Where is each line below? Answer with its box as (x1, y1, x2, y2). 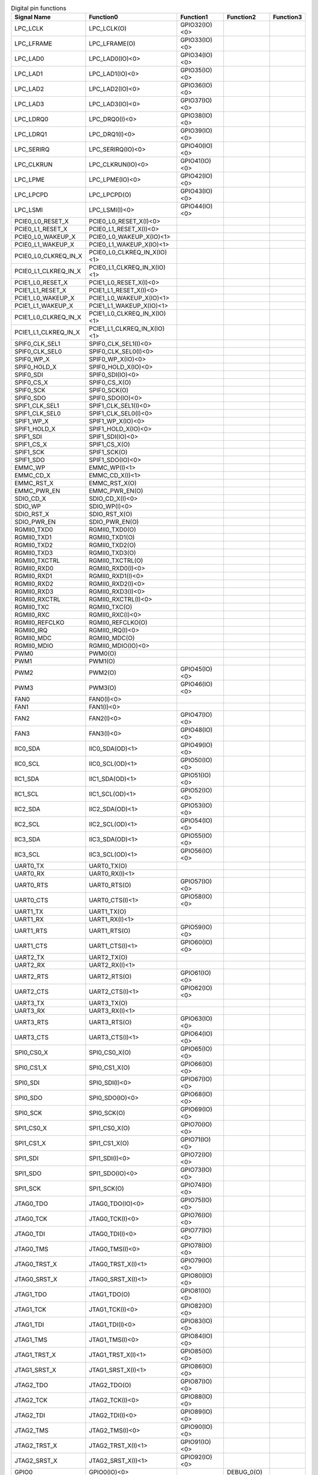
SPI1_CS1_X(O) (88, 1139, 130, 1148)
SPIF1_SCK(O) (88, 448, 128, 457)
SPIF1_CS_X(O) (88, 440, 131, 448)
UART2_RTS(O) (88, 972, 132, 981)
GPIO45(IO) (180, 665, 213, 673)
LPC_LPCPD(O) (88, 191, 132, 199)
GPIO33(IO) (180, 36, 213, 44)
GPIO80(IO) (180, 1271, 213, 1280)
